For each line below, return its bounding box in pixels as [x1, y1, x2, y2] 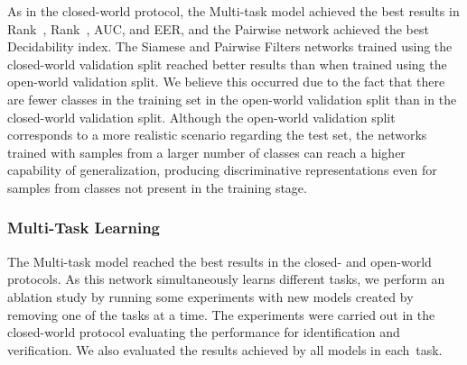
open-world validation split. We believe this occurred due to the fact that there [7, 72, 445, 91]
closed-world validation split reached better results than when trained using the [7, 54, 447, 73]
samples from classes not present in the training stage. [7, 178, 307, 196]
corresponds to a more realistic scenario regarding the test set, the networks [7, 125, 427, 144]
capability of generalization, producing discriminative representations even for [7, 160, 437, 179]
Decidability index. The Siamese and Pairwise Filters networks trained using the [7, 37, 453, 56]
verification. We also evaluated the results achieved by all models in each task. [7, 340, 443, 359]
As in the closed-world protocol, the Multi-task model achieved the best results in [7, 2, 460, 20]
